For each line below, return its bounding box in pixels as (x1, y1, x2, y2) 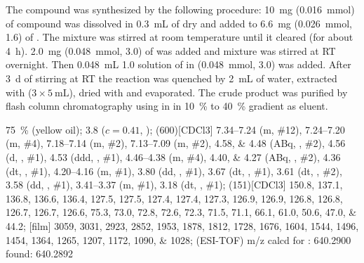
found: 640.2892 (6, 246, 74, 261)
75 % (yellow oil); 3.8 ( (6, 122, 105, 136)
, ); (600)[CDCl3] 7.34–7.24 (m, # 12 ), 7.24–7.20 (140, 122, 345, 136)
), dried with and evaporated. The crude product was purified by (69, 84, 348, 99)
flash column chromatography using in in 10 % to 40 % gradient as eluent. (6, 98, 328, 113)
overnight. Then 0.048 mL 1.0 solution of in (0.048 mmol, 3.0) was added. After (6, 57, 351, 72)
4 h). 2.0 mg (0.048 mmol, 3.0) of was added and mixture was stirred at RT (6, 43, 336, 58)
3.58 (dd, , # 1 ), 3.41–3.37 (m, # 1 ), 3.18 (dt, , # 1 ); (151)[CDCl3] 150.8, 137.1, (6, 177, 343, 192)
